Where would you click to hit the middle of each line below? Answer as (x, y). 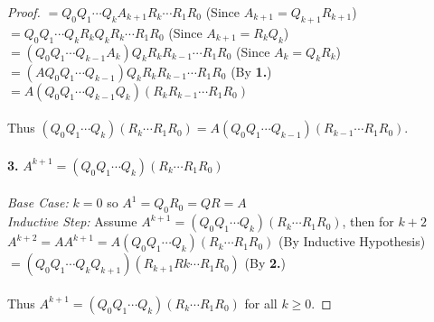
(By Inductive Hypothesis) (352, 241)
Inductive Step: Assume (72, 221)
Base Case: (38, 202)
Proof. (24, 12)
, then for (368, 221)
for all (261, 303)
